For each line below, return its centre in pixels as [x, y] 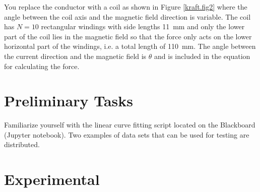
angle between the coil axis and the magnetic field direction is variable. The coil [127, 16]
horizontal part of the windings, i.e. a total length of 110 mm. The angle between [130, 46]
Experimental [52, 179]
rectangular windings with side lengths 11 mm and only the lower [143, 26]
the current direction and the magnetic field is [75, 56]
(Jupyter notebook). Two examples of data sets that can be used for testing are [127, 134]
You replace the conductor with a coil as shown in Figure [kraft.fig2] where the [126, 7]
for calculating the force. [42, 66]
